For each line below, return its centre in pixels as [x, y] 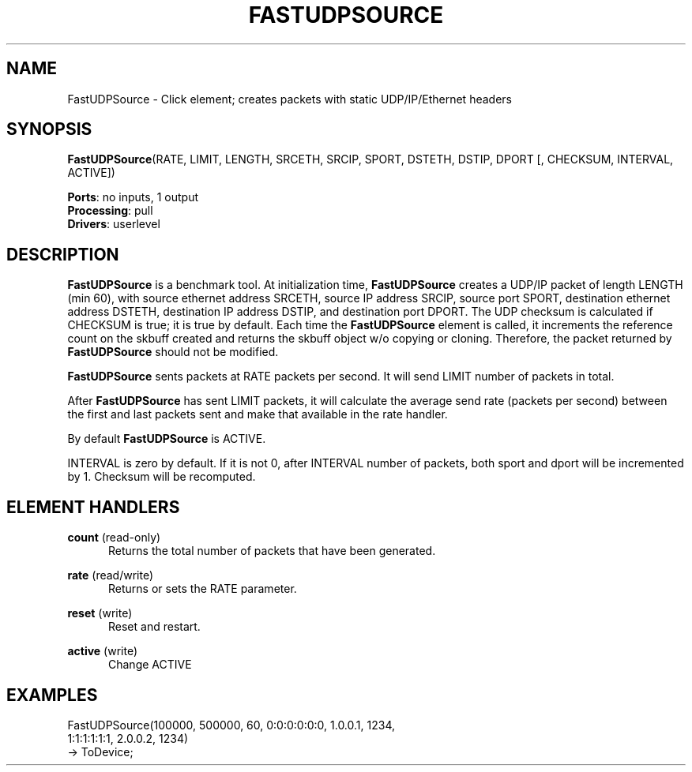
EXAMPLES [52, 695]
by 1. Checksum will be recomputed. [162, 477]
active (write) [103, 651]
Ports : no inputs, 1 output [133, 197]
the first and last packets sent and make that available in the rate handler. [258, 414]
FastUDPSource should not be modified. [173, 352]
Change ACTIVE [150, 665]
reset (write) [100, 613]
